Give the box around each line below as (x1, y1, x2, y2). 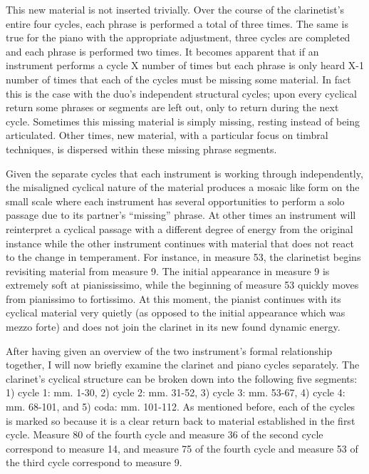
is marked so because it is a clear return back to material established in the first (6, 413, 355, 428)
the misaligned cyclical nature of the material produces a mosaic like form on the (6, 180, 360, 195)
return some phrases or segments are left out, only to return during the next (6, 100, 339, 115)
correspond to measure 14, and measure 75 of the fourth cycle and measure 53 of (6, 440, 358, 455)
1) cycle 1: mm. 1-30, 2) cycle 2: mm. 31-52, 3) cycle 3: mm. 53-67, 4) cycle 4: (6, 385, 345, 400)
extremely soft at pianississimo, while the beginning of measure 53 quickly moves (6, 277, 359, 292)
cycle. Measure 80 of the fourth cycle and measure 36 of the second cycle (6, 427, 323, 442)
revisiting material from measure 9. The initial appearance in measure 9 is (6, 263, 330, 278)
